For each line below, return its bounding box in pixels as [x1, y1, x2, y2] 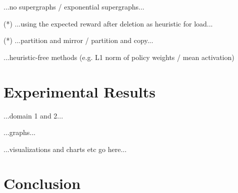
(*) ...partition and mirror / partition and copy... [3, 35, 153, 45]
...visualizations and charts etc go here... [3, 143, 127, 154]
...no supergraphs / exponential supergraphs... [3, 1, 144, 11]
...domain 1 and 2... [3, 110, 63, 120]
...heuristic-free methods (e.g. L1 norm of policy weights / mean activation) [3, 51, 234, 62]
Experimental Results [3, 81, 155, 101]
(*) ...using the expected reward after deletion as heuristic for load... [3, 18, 213, 28]
